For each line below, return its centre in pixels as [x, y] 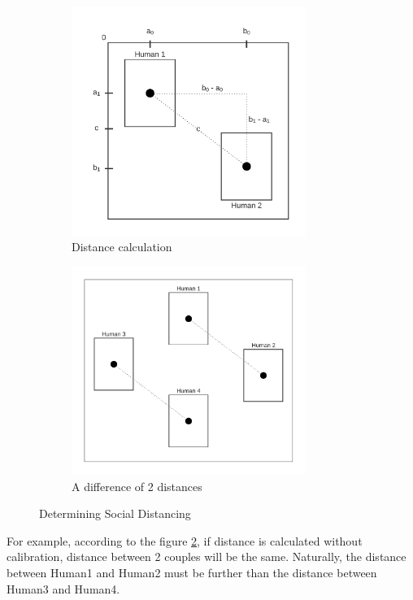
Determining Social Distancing [115, 513]
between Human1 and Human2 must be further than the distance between [192, 572]
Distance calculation [122, 247]
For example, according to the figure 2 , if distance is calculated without [185, 540]
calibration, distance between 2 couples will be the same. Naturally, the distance [206, 557]
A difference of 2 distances [137, 486]
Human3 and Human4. [63, 588]
